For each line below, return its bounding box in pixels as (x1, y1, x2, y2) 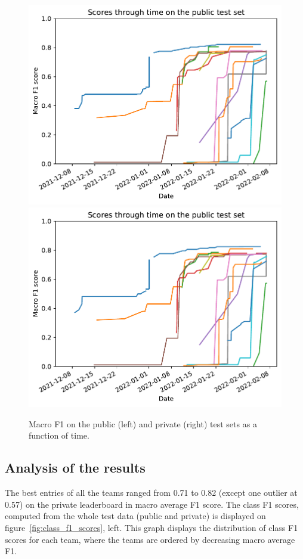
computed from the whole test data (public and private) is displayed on (5, 510, 266, 522)
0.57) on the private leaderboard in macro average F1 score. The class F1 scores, (5, 498, 299, 510)
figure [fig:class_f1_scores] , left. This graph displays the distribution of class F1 (5, 521, 298, 533)
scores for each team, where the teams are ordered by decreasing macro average (5, 533, 295, 545)
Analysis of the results (5, 458, 146, 477)
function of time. (29, 429, 89, 442)
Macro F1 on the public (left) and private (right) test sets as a (29, 417, 257, 430)
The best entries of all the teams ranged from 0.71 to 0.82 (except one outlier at (5, 486, 298, 499)
